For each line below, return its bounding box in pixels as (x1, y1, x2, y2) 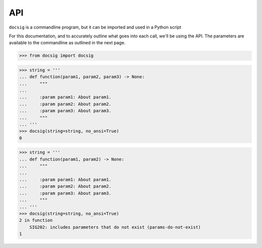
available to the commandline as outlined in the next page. (9, 40, 126, 46)
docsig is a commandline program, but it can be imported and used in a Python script (9, 24, 181, 30)
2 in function (19, 217, 53, 223)
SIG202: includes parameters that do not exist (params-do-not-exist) (29, 224, 201, 230)
